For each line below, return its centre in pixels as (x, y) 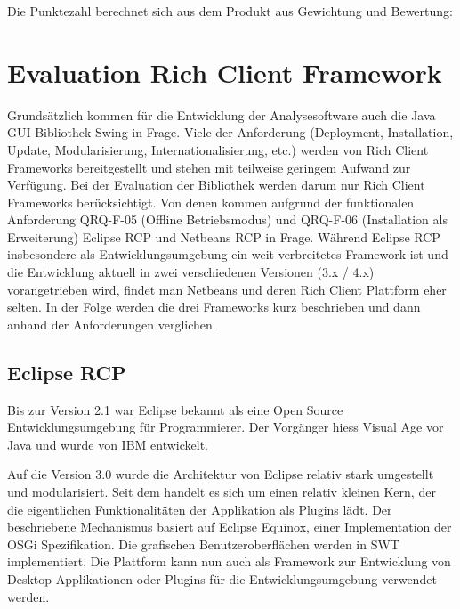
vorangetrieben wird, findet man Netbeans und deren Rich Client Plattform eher (227, 289)
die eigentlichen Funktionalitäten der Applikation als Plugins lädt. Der (200, 509)
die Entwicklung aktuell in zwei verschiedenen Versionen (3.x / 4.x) (191, 272)
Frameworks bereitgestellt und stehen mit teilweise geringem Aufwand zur (209, 167)
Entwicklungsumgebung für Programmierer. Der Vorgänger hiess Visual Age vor (226, 427)
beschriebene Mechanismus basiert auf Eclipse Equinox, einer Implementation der (230, 527)
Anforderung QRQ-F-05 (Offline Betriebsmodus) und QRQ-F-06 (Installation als (227, 219)
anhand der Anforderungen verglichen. (112, 324)
